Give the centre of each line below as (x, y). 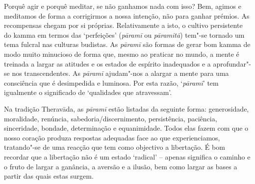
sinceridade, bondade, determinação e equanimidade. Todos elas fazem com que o (126, 128)
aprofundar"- (232, 63)
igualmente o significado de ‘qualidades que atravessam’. (88, 92)
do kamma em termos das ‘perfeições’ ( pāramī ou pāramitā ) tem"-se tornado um (124, 34)
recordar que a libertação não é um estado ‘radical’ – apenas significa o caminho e (127, 156)
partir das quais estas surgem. (49, 176)
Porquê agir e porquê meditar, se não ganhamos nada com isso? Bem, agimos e (123, 6)
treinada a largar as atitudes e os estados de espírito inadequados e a (107, 63)
